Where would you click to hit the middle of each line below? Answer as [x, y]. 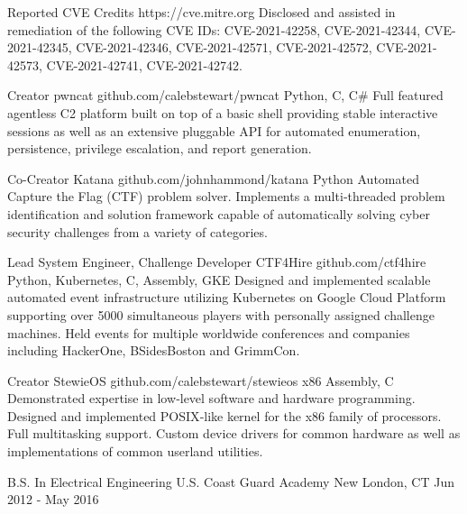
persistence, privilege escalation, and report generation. [160, 148]
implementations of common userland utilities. [135, 451]
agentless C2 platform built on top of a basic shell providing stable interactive [223, 112]
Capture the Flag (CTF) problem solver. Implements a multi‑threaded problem [226, 196]
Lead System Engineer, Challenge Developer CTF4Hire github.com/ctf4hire [217, 262]
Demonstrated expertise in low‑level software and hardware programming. [211, 398]
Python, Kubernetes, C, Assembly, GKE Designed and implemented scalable [219, 279]
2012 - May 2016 [53, 499]
